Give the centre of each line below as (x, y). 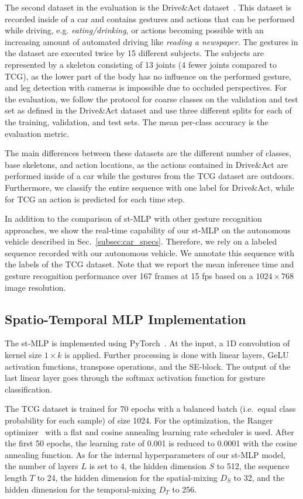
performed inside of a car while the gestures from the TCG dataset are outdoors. (150, 176)
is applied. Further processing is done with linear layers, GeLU (177, 355)
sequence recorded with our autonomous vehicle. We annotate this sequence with (150, 252)
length (16, 477)
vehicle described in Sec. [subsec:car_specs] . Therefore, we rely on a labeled (141, 241)
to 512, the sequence (253, 466)
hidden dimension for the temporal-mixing (80, 489)
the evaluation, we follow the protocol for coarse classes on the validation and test (151, 99)
